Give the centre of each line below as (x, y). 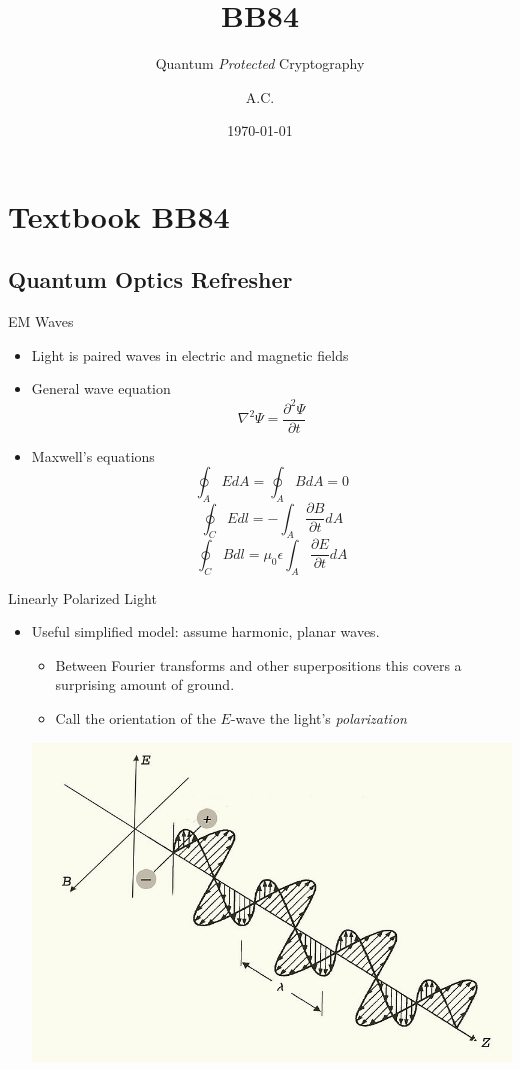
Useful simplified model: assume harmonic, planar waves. (205, 631)
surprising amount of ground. (145, 684)
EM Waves (41, 321)
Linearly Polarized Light (82, 597)
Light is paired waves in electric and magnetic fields (190, 354)
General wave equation (101, 388)
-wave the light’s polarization (318, 717)
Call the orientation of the (135, 717)
